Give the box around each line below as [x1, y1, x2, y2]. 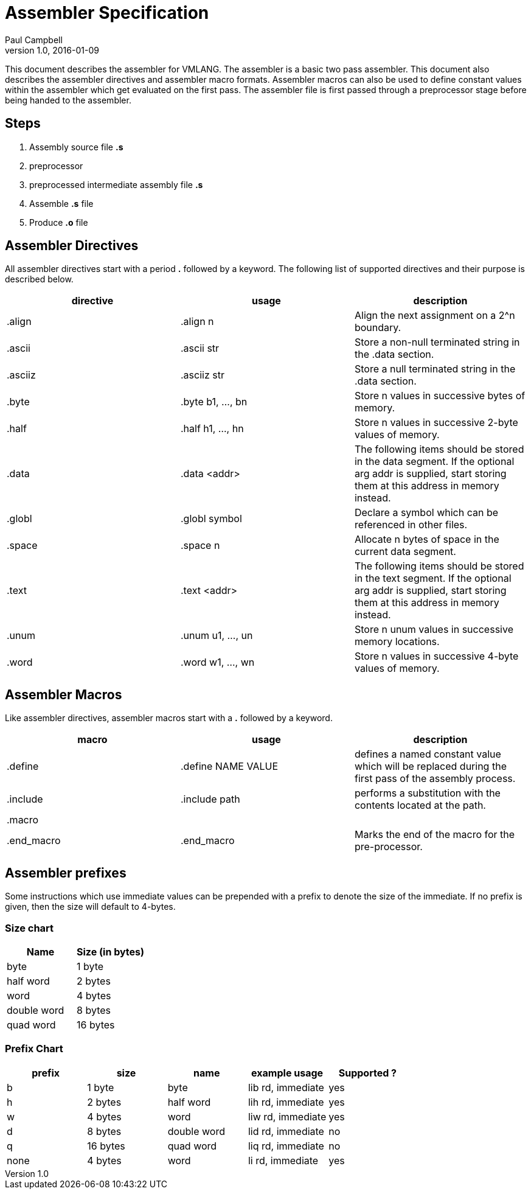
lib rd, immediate [248, 1081, 324, 1094]
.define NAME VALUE [180, 760, 279, 773]
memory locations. [354, 635, 440, 648]
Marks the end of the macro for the [354, 828, 515, 841]
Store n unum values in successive [354, 623, 513, 636]
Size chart [5, 921, 54, 934]
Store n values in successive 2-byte [354, 416, 518, 429]
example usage [251, 1066, 324, 1079]
